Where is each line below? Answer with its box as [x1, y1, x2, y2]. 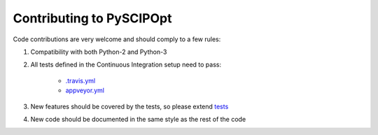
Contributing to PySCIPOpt [13, 10, 172, 26]
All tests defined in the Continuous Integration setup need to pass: [30, 60, 222, 69]
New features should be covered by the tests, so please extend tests [30, 102, 229, 111]
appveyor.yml [65, 86, 105, 94]
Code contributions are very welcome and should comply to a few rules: [13, 35, 221, 43]
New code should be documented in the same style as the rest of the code [30, 115, 246, 123]
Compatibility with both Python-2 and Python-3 [30, 48, 167, 56]
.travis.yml [65, 76, 96, 85]
